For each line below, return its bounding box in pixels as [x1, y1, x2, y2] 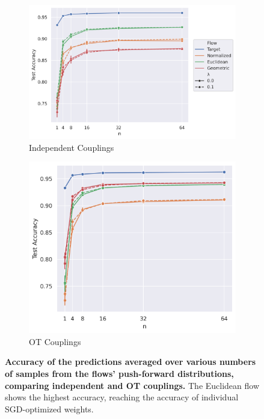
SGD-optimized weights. [5, 402, 94, 415]
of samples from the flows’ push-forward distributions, [5, 367, 234, 379]
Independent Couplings [29, 141, 114, 153]
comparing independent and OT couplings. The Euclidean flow [5, 379, 260, 391]
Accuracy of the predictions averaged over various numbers [5, 355, 256, 368]
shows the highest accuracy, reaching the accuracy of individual [5, 391, 239, 403]
